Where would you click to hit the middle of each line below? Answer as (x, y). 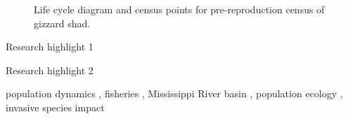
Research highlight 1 (50, 47)
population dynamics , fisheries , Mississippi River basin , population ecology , (174, 93)
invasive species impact (55, 107)
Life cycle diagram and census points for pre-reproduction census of (179, 9)
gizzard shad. (62, 23)
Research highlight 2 (50, 70)
